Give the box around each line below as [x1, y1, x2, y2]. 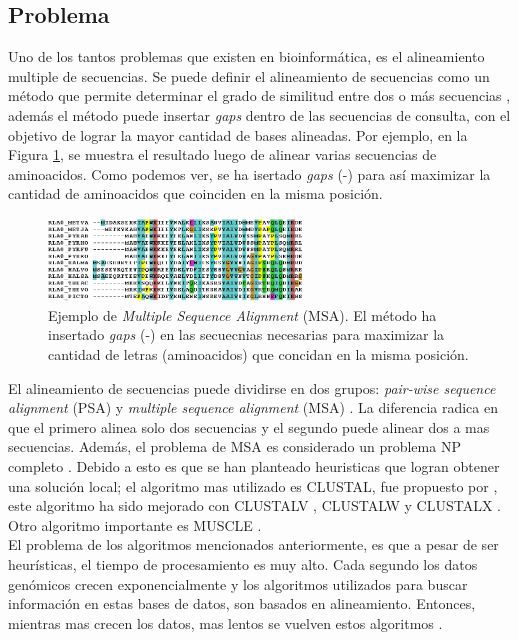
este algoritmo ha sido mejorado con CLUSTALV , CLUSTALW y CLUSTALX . [8, 495, 501, 516]
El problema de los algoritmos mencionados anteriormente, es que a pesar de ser [8, 534, 499, 555]
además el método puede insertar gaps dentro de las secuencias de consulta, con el [8, 104, 511, 125]
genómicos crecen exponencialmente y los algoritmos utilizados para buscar [8, 573, 468, 594]
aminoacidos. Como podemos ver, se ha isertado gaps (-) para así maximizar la [8, 163, 491, 184]
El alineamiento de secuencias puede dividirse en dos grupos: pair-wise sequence [8, 377, 496, 398]
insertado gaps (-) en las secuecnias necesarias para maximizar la [48, 324, 445, 345]
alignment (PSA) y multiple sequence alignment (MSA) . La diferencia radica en [8, 397, 498, 418]
